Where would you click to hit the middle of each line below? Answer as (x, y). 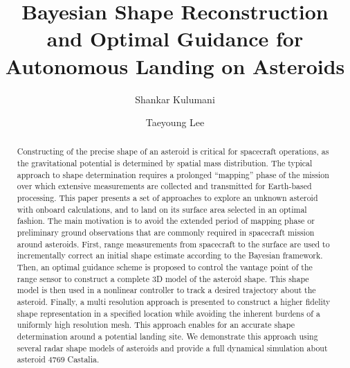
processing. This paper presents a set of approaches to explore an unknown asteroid (167, 198)
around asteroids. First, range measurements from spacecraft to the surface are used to (173, 244)
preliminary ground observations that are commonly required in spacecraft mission (166, 233)
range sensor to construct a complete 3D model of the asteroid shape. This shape (163, 278)
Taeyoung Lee (175, 122)
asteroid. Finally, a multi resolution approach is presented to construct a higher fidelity (174, 302)
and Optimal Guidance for (175, 38)
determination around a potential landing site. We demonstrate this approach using (167, 336)
